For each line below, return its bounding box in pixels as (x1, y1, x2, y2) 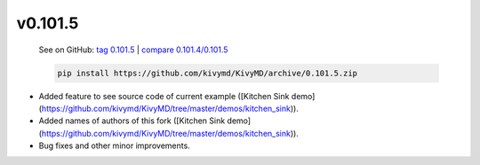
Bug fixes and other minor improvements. (38, 140, 190, 151)
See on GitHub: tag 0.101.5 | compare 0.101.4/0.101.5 (38, 44, 228, 55)
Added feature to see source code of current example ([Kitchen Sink (38, 90, 290, 101)
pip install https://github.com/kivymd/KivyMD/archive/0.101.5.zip (57, 67, 358, 78)
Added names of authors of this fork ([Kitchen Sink (38, 115, 226, 126)
